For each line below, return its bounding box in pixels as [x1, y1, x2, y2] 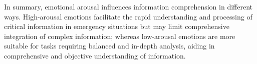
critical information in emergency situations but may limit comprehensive [4, 21, 229, 31]
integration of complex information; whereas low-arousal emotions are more [4, 30, 235, 41]
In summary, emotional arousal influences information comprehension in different [4, 1, 252, 11]
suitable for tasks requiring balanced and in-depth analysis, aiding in [4, 40, 215, 51]
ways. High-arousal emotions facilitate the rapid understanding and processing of [4, 11, 252, 21]
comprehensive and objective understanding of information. [4, 50, 186, 60]
